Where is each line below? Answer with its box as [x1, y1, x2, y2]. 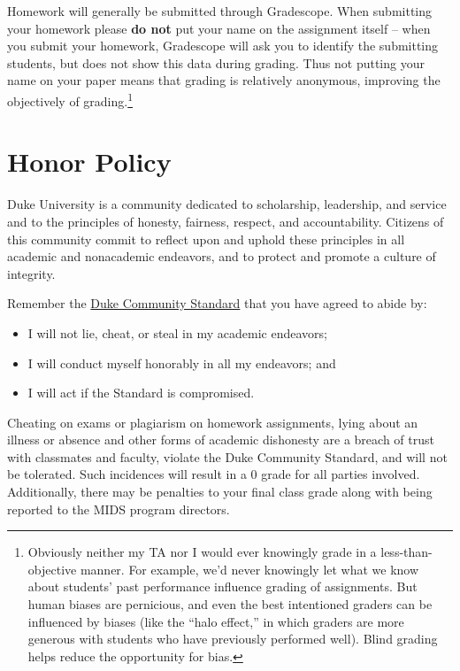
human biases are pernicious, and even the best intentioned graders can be [27, 595, 433, 613]
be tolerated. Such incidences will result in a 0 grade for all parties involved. [7, 465, 420, 483]
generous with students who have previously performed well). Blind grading [27, 629, 438, 648]
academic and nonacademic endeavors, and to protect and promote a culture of [7, 247, 436, 266]
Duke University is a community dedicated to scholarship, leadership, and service [7, 195, 447, 213]
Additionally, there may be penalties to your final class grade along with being [7, 482, 433, 501]
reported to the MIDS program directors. [7, 499, 230, 518]
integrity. [7, 264, 56, 282]
